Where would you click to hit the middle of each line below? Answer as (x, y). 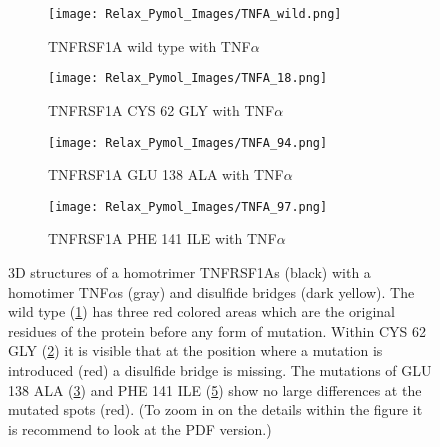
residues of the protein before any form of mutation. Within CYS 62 (217, 330)
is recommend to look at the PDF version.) (140, 428)
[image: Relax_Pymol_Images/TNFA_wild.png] (195, 14)
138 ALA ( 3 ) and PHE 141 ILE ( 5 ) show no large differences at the (215, 389)
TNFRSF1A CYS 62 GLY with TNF (161, 109)
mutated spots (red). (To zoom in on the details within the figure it (215, 409)
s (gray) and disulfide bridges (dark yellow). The (266, 291)
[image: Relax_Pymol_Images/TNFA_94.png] (188, 142)
